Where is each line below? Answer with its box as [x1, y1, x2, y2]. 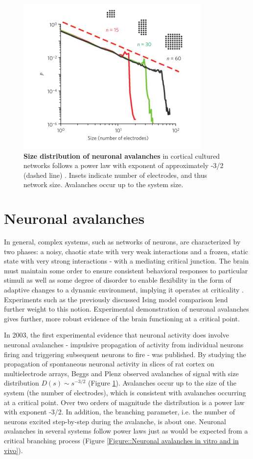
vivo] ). [4, 445, 23, 455]
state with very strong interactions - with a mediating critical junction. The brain [4, 256, 249, 266]
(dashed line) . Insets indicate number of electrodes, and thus [23, 169, 207, 180]
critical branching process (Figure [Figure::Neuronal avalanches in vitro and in [4, 435, 239, 445]
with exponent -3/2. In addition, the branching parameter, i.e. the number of [4, 407, 235, 417]
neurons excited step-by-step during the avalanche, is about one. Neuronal [4, 416, 226, 426]
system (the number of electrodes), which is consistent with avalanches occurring [4, 387, 246, 397]
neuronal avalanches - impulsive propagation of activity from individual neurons [4, 339, 244, 350]
